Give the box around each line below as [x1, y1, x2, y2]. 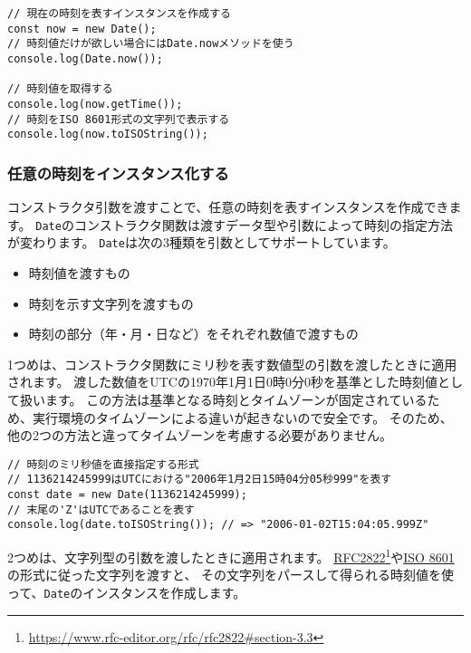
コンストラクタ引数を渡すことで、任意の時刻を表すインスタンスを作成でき [7, 197, 449, 216]
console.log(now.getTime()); [7, 97, 183, 110]
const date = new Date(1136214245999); [7, 488, 247, 502]
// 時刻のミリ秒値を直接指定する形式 [7, 457, 199, 471]
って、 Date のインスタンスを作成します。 [7, 582, 246, 601]
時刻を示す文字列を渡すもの [28, 293, 194, 312]
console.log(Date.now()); [7, 52, 163, 65]
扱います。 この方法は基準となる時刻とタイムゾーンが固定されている [19, 390, 428, 408]
